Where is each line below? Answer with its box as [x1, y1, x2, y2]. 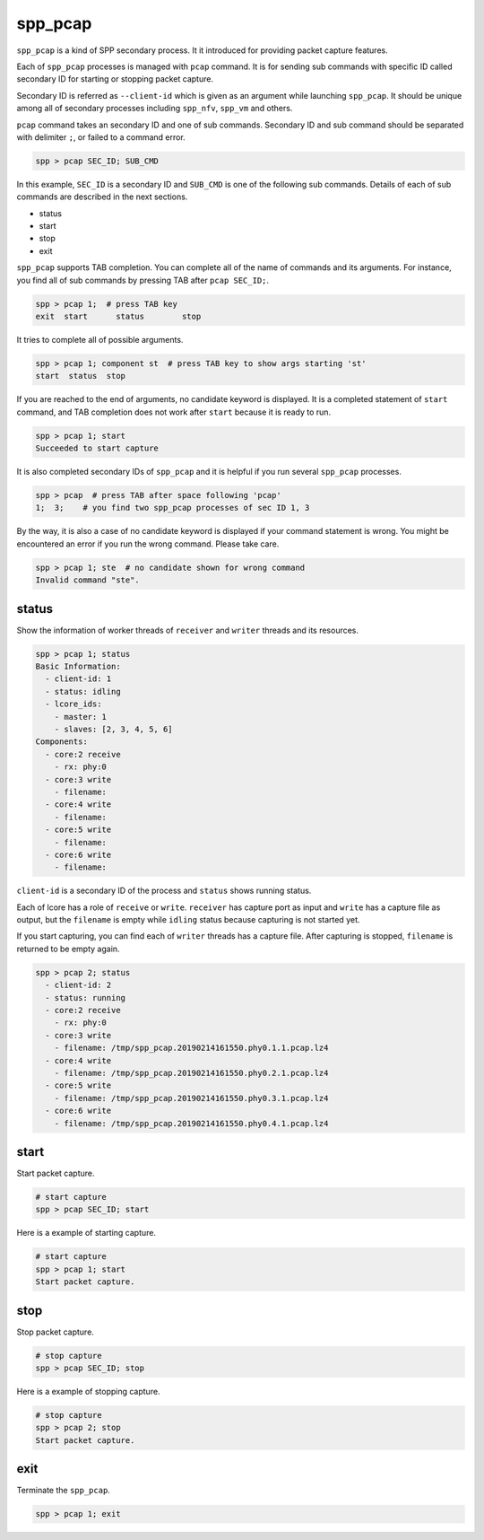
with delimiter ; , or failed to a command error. [16, 131, 186, 143]
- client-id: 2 [45, 980, 112, 991]
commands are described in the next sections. [16, 191, 188, 202]
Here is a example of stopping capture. [16, 1387, 160, 1397]
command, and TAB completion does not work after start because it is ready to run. [16, 407, 332, 417]
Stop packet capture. [16, 1326, 94, 1337]
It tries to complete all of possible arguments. [16, 334, 184, 345]
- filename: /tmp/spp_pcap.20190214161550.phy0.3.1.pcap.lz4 [54, 1093, 329, 1103]
